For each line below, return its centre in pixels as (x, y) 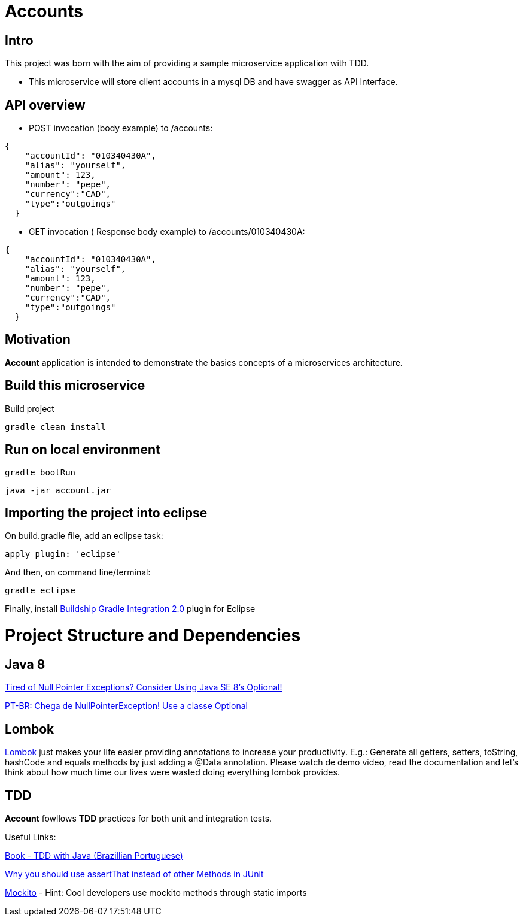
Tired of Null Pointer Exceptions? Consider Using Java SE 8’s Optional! (144, 687)
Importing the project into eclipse (106, 513)
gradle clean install (55, 427)
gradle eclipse (40, 591)
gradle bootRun (40, 472)
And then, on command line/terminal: (78, 572)
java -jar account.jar (58, 490)
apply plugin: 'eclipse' (63, 554)
